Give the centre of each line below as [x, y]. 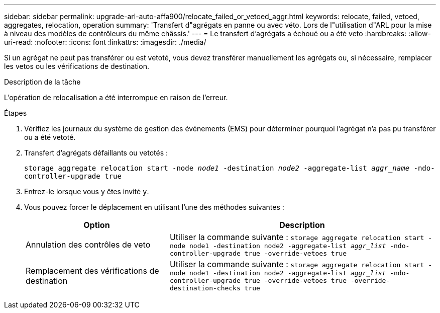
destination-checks [205, 288]
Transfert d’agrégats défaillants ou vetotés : [96, 153]
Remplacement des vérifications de [92, 270]
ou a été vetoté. [50, 137]
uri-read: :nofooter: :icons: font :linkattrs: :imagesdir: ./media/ [105, 42]
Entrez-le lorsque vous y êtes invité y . [87, 191]
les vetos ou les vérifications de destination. [77, 66]
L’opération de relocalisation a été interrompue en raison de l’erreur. [116, 97]
